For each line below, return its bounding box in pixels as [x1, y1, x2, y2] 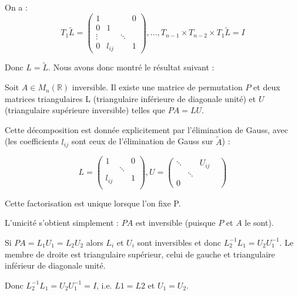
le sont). [245, 216, 274, 229]
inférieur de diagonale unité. [5, 259, 106, 272]
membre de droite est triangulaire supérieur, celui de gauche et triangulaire [5, 247, 275, 260]
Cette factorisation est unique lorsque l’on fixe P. [5, 196, 181, 209]
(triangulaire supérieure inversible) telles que [5, 104, 166, 116]
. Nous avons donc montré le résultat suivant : [48, 61, 215, 73]
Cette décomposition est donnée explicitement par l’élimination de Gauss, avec [5, 123, 288, 135]
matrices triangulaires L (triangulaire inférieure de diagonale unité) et [5, 92, 256, 104]
